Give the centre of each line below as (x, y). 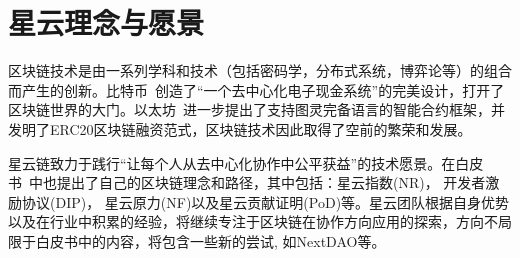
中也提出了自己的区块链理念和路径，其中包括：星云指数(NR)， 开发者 (257, 182)
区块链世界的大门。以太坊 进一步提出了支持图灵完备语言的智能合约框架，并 (256, 109)
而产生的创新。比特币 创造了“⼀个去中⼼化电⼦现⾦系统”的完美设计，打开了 (256, 89)
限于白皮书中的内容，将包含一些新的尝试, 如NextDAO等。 (197, 240)
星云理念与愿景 (106, 22)
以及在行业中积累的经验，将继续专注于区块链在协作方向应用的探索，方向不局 (260, 221)
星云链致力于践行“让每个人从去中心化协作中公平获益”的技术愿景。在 (232, 162)
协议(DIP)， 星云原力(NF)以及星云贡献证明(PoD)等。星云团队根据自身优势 (265, 201)
